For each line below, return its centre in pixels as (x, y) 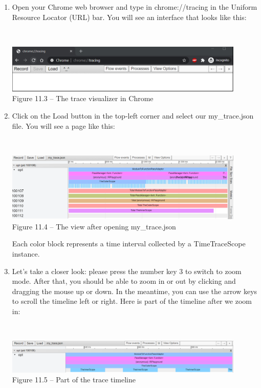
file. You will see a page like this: (63, 125)
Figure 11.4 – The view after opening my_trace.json (94, 226)
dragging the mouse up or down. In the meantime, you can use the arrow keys (135, 291)
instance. (26, 253)
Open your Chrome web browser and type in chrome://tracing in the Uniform (135, 7)
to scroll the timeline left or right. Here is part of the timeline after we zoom (132, 301)
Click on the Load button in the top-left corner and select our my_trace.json (133, 115)
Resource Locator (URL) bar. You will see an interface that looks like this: (129, 17)
